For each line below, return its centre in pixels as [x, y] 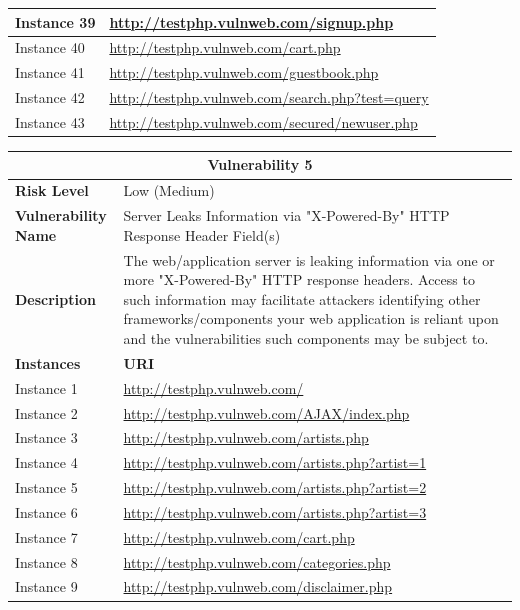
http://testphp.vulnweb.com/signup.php [251, 21]
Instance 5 [46, 487]
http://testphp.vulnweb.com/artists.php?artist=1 [275, 462]
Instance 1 [46, 387]
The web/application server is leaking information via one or [309, 259]
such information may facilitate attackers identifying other [302, 298]
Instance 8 [46, 561]
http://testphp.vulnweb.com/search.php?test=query [269, 97]
